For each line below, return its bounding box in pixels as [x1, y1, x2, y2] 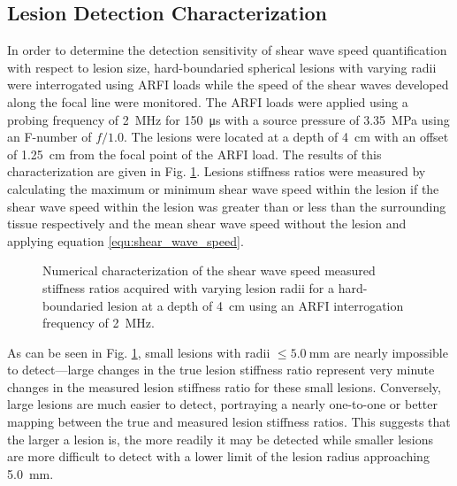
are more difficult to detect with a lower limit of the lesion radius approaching [7, 447, 430, 466]
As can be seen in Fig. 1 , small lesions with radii [7, 343, 270, 361]
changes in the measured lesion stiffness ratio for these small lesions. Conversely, [7, 377, 441, 396]
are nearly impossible [333, 343, 448, 361]
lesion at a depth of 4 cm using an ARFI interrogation [107, 296, 404, 314]
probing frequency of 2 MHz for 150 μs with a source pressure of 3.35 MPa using [7, 110, 450, 128]
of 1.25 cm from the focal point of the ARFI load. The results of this [7, 144, 382, 163]
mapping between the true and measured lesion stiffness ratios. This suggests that [7, 413, 451, 431]
